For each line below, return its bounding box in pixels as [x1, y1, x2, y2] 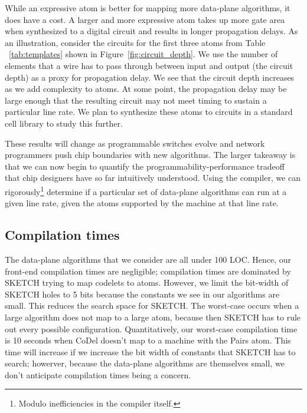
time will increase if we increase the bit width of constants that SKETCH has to [5, 345, 296, 358]
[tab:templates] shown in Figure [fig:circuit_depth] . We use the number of [9, 48, 278, 60]
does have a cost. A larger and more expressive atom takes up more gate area [5, 13, 285, 25]
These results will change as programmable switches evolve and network [5, 137, 265, 149]
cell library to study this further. [5, 117, 123, 129]
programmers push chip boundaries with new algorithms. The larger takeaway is [5, 148, 296, 161]
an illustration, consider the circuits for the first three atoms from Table [5, 36, 266, 48]
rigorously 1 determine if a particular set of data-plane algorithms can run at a [5, 183, 287, 197]
